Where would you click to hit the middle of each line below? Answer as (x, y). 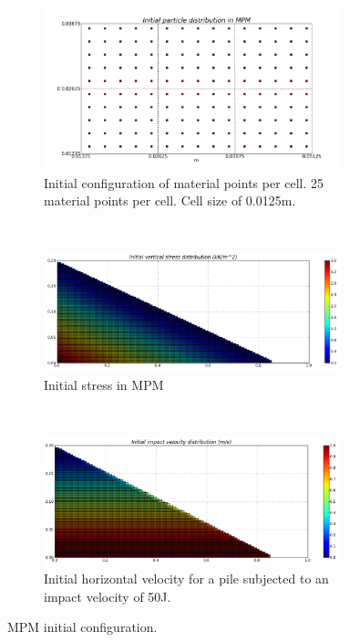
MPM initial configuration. (82, 627)
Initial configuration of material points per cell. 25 (184, 182)
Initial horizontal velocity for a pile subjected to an (186, 579)
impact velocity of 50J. (108, 596)
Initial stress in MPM (104, 385)
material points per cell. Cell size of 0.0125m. (170, 200)
